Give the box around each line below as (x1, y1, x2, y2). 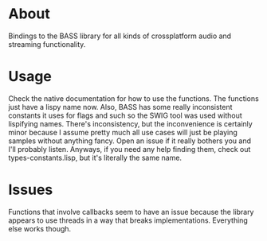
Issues (8, 181, 53, 199)
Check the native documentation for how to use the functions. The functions (8, 93, 259, 103)
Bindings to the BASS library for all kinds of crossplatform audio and (8, 31, 232, 41)
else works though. (8, 224, 72, 233)
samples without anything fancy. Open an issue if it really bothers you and (8, 136, 251, 146)
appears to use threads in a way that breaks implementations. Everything (8, 216, 249, 225)
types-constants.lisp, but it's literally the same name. (8, 153, 182, 162)
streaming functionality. (8, 39, 86, 49)
